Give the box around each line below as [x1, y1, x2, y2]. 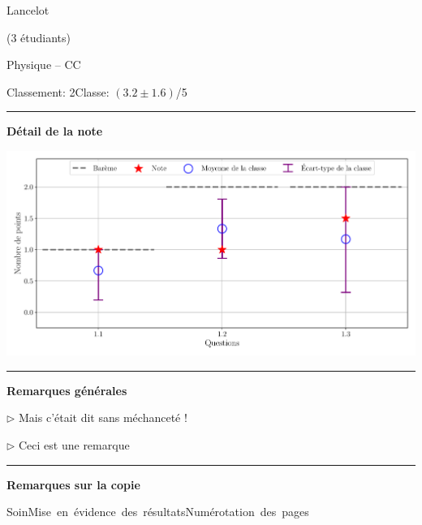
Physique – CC [6, 56, 81, 73]
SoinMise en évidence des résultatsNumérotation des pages [6, 503, 309, 520]
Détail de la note [6, 123, 103, 140]
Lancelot [6, 2, 50, 18]
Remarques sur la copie [6, 476, 140, 493]
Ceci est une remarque [19, 436, 130, 453]
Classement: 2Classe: [6, 83, 110, 100]
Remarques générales [6, 381, 127, 398]
